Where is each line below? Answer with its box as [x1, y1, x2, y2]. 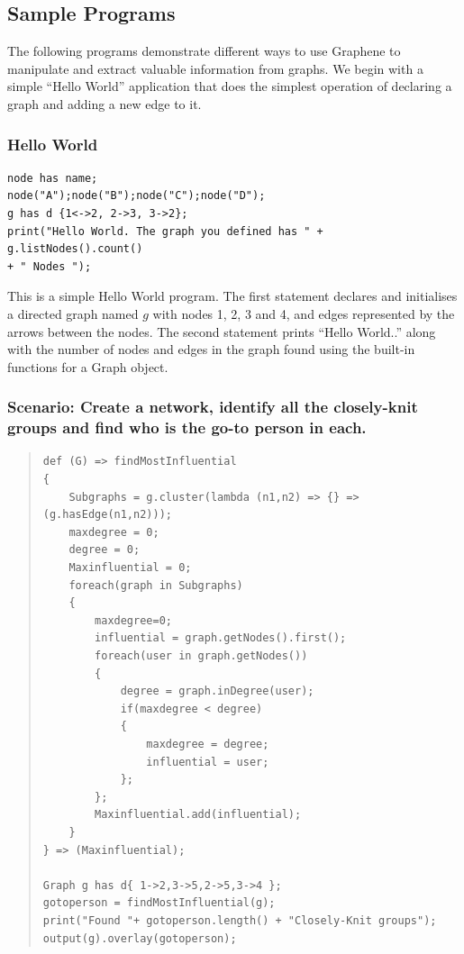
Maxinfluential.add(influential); [95, 808, 302, 822]
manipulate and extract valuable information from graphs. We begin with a [7, 59, 423, 77]
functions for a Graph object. [7, 357, 168, 376]
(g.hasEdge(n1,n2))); [42, 508, 172, 522]
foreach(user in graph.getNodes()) [95, 650, 308, 662]
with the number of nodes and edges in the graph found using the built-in [7, 340, 415, 359]
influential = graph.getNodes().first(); [95, 631, 347, 645]
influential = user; [146, 755, 269, 768]
